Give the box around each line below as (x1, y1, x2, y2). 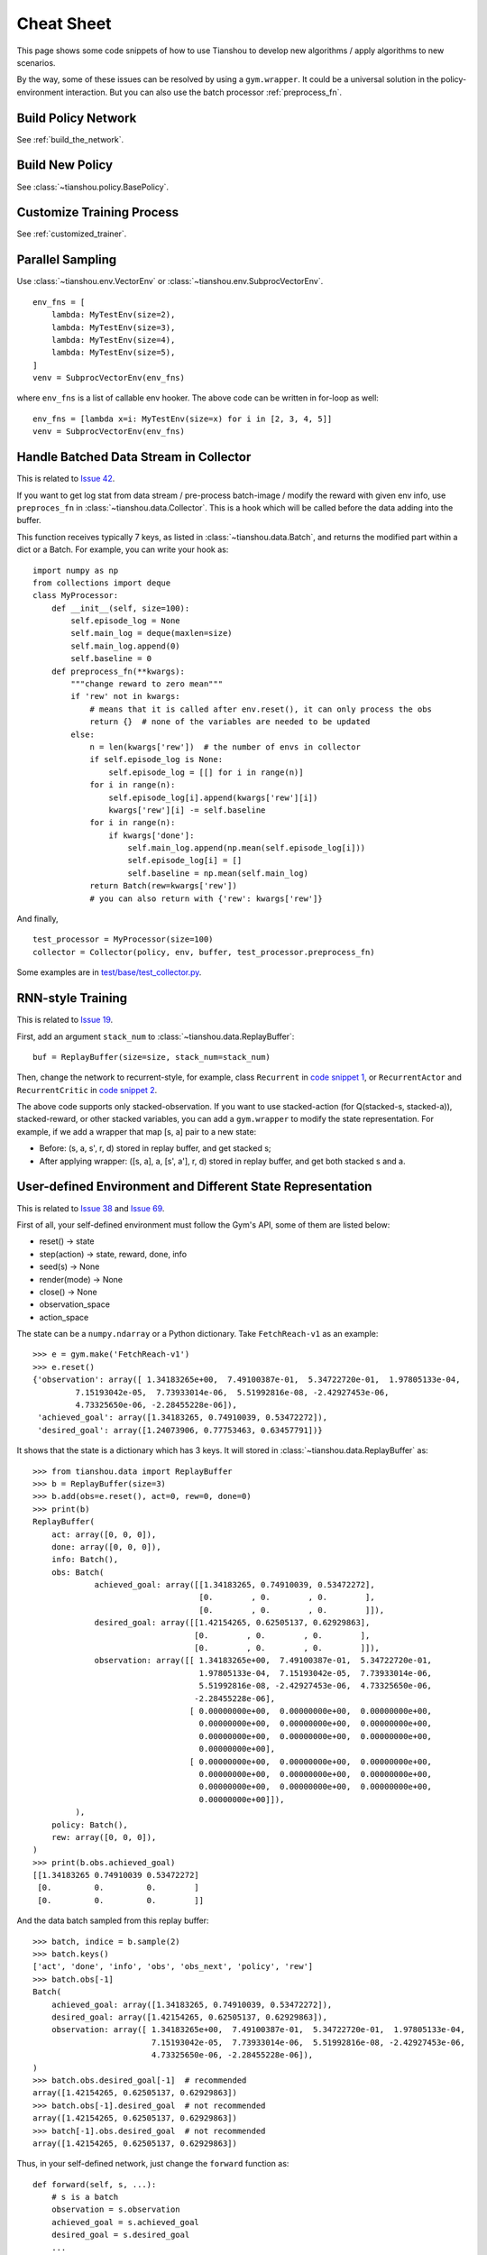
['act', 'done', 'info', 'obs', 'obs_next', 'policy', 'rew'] (32, 1962, 314, 1972)
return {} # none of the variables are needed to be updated (89, 717, 371, 727)
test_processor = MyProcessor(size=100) (32, 934, 214, 944)
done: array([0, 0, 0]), (51, 1542, 161, 1551)
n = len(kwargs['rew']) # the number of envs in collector (89, 741, 361, 752)
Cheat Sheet (16, 14, 112, 33)
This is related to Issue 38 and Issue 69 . (16, 1202, 165, 1213)
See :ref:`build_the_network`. (16, 133, 124, 144)
